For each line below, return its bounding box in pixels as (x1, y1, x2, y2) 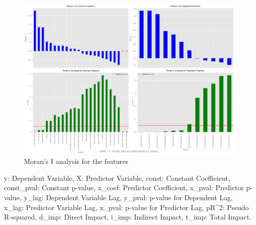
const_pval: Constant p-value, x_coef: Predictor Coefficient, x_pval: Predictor (4, 182, 244, 193)
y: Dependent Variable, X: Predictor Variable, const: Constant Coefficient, (4, 172, 230, 183)
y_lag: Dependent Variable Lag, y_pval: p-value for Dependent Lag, (24, 192, 233, 203)
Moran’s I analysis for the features (24, 156, 129, 166)
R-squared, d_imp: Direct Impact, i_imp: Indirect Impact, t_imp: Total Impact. (4, 212, 252, 222)
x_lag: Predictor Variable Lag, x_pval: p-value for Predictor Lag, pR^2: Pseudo (4, 202, 249, 212)
